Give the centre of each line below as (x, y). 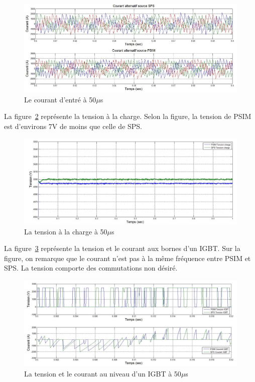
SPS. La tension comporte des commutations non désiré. (91, 268)
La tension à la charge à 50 (66, 231)
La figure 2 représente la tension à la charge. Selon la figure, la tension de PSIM (128, 116)
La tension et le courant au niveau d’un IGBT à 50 (103, 373)
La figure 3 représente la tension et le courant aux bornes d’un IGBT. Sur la (122, 248)
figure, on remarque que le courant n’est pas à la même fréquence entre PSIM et (127, 258)
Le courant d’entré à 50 (60, 99)
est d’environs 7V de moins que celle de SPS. (73, 126)
